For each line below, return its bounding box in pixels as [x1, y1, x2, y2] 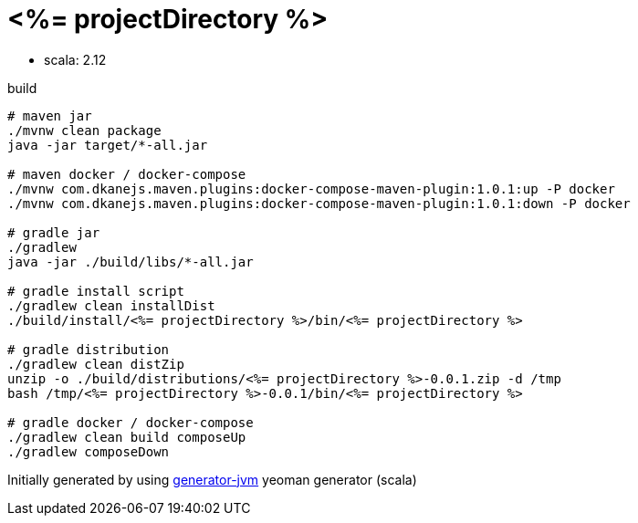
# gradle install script [7, 283, 184, 298]
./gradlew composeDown [7, 444, 170, 459]
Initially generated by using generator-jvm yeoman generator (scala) [7, 471, 417, 487]
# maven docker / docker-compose [7, 166, 246, 182]
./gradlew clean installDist [7, 298, 215, 313]
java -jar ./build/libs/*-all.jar [7, 254, 254, 269]
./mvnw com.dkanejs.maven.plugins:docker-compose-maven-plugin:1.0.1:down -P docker [7, 195, 631, 211]
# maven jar [7, 108, 92, 123]
